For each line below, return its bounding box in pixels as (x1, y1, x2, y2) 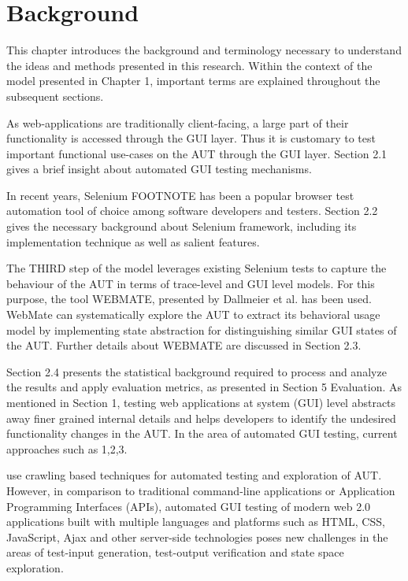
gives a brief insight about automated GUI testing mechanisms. (6, 161, 312, 177)
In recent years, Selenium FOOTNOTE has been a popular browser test (6, 187, 354, 203)
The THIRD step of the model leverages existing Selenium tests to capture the (6, 260, 387, 276)
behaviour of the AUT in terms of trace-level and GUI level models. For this (6, 275, 375, 291)
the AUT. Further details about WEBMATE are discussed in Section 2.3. (6, 337, 362, 353)
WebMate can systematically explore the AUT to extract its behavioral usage (6, 306, 380, 323)
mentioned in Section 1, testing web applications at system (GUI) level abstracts (6, 394, 396, 410)
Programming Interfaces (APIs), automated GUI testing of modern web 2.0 (6, 498, 371, 514)
